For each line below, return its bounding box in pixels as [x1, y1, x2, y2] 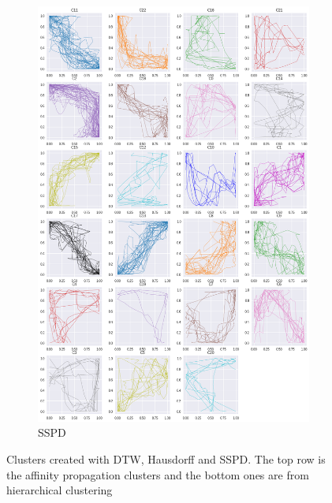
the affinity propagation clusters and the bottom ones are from [6, 466, 309, 483]
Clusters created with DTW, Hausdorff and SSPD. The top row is [6, 451, 326, 467]
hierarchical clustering [6, 482, 113, 498]
